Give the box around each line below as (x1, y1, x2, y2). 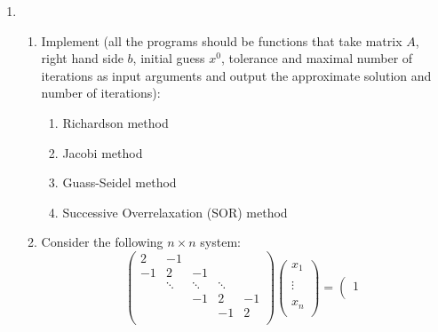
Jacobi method (62, 143, 143, 162)
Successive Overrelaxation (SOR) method (62, 202, 288, 221)
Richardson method (62, 113, 169, 131)
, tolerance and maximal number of (221, 49, 413, 67)
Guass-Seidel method (62, 173, 177, 192)
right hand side (41, 49, 123, 67)
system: (200, 233, 241, 251)
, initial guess (132, 49, 205, 67)
